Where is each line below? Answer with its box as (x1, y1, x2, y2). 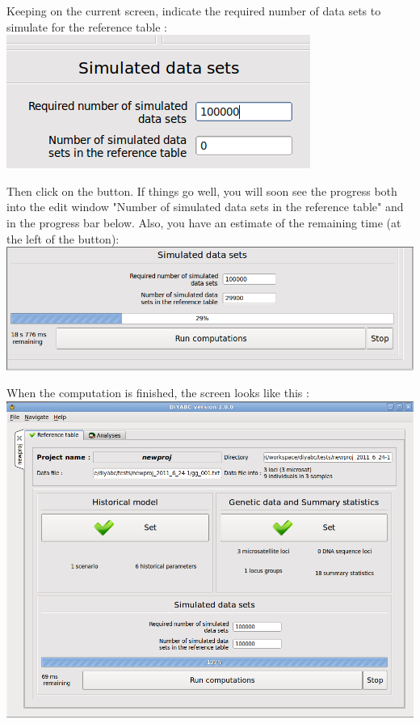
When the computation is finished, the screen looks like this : (6, 384, 309, 401)
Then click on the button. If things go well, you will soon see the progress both (6, 182, 397, 199)
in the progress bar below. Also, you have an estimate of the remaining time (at (6, 214, 401, 231)
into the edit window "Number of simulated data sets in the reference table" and (6, 198, 404, 215)
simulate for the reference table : (6, 18, 167, 35)
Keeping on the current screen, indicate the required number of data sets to (6, 2, 381, 19)
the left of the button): (6, 230, 120, 247)
